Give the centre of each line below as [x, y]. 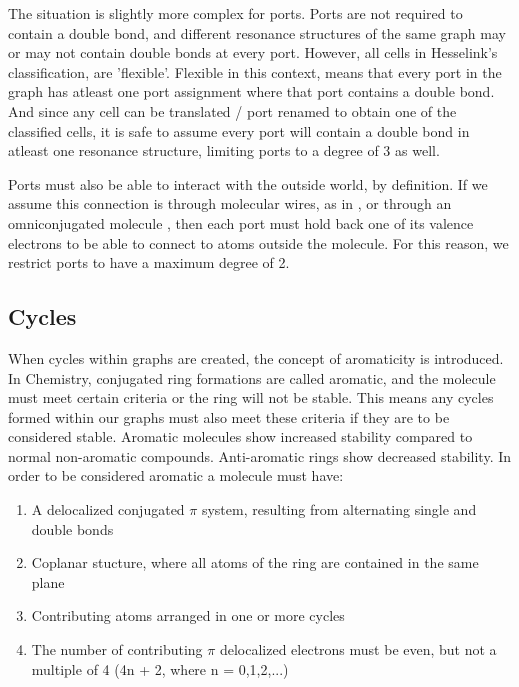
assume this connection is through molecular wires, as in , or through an [230, 203]
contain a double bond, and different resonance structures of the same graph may [257, 32]
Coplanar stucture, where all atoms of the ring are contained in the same [255, 562]
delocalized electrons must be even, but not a [358, 649]
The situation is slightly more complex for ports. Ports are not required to [235, 13]
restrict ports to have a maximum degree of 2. [149, 262]
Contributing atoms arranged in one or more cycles [188, 615]
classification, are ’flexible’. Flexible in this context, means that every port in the [255, 71]
